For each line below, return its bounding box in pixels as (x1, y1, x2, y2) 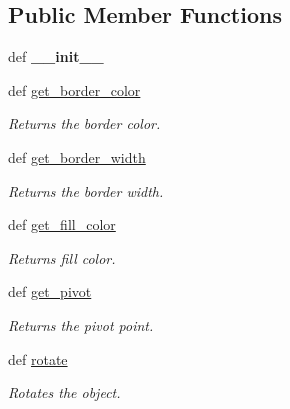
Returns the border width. (8, 180, 164, 201)
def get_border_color (8, 79, 141, 100)
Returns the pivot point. (8, 314, 154, 335)
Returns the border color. (8, 113, 161, 134)
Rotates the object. (8, 382, 121, 403)
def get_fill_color (8, 214, 116, 235)
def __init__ (8, 46, 104, 67)
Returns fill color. (8, 247, 116, 268)
